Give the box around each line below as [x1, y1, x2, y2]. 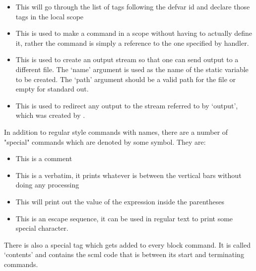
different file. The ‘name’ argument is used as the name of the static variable [15, 64, 249, 74]
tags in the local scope [15, 11, 84, 21]
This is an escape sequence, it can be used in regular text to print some [15, 213, 233, 223]
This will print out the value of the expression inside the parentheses [15, 196, 224, 206]
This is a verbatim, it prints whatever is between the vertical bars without [15, 170, 242, 180]
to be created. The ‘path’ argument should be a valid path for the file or [15, 74, 236, 84]
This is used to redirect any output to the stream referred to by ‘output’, [15, 100, 238, 110]
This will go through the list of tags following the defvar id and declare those [15, 1, 250, 11]
